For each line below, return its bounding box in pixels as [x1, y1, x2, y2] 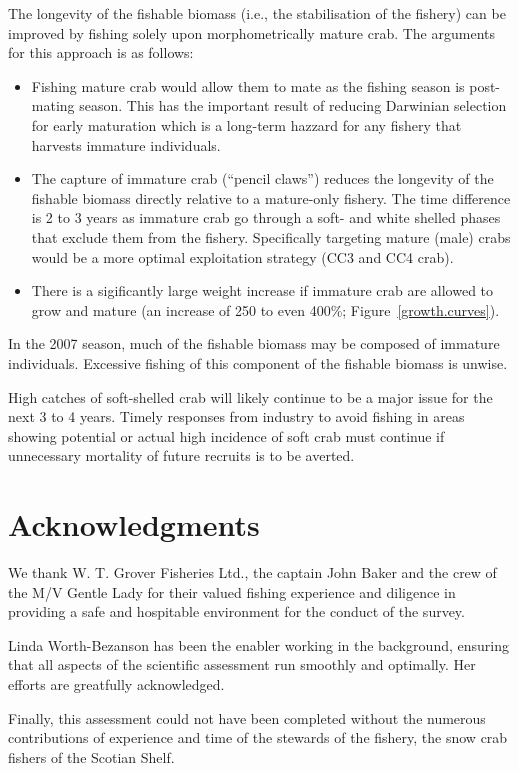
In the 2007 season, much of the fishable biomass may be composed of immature [8, 333, 500, 354]
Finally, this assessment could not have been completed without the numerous [8, 707, 486, 728]
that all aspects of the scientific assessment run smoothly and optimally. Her [8, 654, 476, 675]
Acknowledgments [8, 504, 260, 545]
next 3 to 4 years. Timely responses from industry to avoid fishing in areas [8, 406, 465, 427]
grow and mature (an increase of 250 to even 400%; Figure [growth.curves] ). [31, 299, 500, 320]
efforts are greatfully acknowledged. [8, 673, 225, 694]
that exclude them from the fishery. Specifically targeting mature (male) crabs [31, 226, 511, 247]
